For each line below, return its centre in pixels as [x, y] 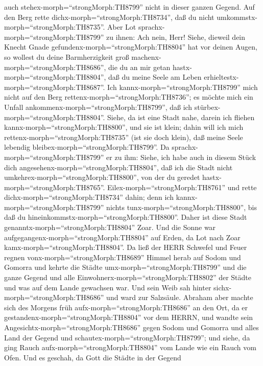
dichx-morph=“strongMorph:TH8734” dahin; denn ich [89, 197]
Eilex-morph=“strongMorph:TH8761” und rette [182, 187]
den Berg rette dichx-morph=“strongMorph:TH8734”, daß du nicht [109, 17]
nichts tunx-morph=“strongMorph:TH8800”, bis [182, 207]
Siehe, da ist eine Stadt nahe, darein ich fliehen [181, 117]
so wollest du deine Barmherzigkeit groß [67, 56]
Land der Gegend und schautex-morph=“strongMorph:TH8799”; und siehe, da [127, 337]
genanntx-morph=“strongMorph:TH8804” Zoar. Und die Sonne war [110, 227]
